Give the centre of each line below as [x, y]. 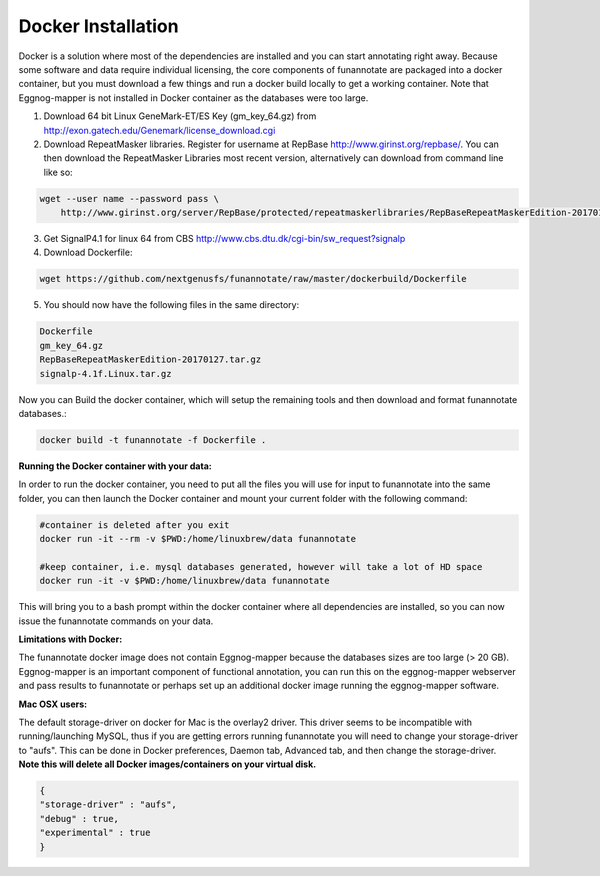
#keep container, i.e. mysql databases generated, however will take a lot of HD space [261, 566]
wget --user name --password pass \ [129, 198]
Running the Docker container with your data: [115, 466]
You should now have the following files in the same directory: [171, 305]
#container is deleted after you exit [134, 524]
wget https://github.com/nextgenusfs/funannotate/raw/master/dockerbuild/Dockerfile [253, 279]
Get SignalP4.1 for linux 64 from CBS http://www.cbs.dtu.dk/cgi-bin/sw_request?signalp [224, 239]
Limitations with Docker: [70, 639]
